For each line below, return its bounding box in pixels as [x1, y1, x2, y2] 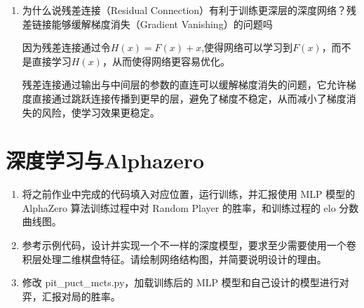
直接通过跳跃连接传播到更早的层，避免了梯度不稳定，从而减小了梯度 [32, 91, 346, 105]
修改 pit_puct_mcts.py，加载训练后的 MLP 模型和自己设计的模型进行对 [22, 275, 349, 290]
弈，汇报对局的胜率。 [22, 288, 121, 303]
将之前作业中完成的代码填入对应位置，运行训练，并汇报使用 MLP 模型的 [22, 187, 356, 201]
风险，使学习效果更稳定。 [41, 105, 160, 119]
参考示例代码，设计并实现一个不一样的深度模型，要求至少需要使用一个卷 [22, 238, 356, 253]
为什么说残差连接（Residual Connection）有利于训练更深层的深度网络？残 [22, 3, 357, 17]
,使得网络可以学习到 [201, 40, 293, 55]
